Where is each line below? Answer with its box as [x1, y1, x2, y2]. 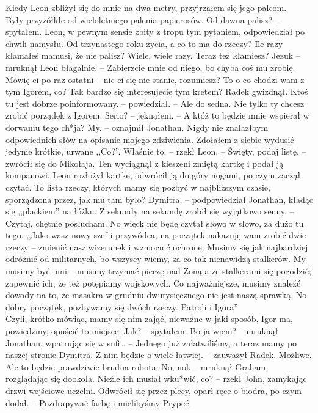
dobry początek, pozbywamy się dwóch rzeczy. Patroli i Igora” [5, 300, 238, 313]
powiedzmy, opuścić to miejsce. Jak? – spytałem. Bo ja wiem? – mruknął [5, 324, 278, 337]
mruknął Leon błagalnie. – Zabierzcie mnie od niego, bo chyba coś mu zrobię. [5, 60, 295, 73]
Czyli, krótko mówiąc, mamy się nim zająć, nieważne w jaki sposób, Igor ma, [5, 312, 293, 325]
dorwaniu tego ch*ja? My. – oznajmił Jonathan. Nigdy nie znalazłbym [5, 120, 269, 133]
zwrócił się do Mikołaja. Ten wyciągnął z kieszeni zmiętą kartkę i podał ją [5, 156, 284, 169]
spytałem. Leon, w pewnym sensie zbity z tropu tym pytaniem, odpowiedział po [5, 25, 305, 38]
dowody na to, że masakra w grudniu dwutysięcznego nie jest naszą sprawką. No [5, 288, 307, 301]
